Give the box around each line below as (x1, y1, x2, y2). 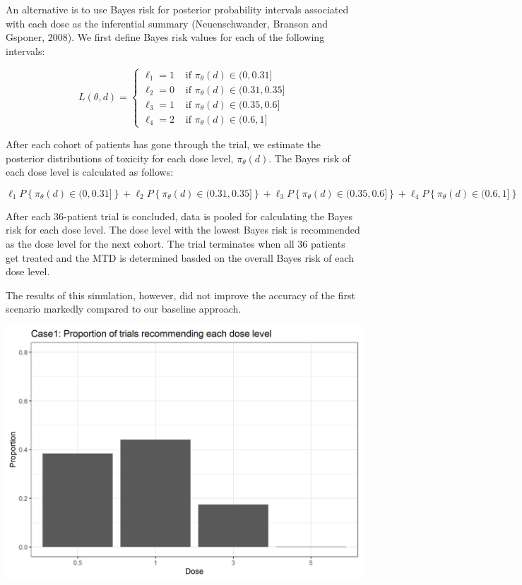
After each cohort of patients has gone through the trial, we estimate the (6, 136, 321, 151)
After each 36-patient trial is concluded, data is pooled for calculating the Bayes (6, 208, 352, 223)
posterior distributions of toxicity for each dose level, (6, 150, 234, 165)
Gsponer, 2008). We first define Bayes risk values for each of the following (6, 30, 325, 44)
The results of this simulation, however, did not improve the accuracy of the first (6, 287, 355, 302)
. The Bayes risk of (268, 150, 350, 165)
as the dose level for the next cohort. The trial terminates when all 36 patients (6, 236, 345, 251)
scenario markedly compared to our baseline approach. (6, 301, 242, 316)
